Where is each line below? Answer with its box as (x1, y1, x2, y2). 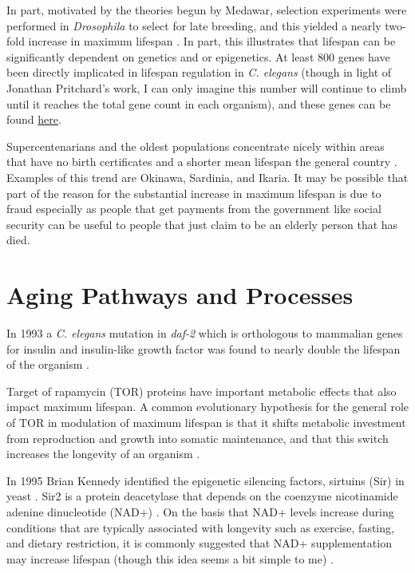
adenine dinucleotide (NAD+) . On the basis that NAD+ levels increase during (6, 503, 394, 520)
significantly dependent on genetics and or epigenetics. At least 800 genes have (6, 48, 390, 65)
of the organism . (6, 356, 89, 373)
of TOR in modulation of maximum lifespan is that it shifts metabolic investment (6, 414, 406, 430)
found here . (6, 111, 61, 128)
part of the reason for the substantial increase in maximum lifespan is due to (6, 184, 381, 201)
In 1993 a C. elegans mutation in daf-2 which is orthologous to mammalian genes (6, 325, 403, 342)
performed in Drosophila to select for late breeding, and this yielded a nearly (6, 17, 381, 34)
